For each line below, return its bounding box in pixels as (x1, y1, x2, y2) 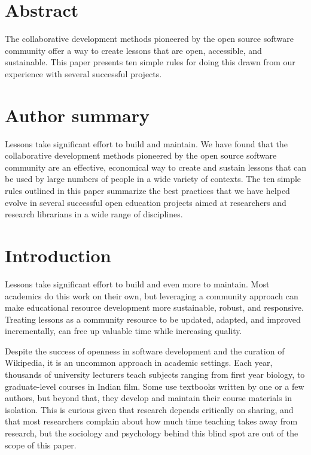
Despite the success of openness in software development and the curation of (5, 344, 285, 357)
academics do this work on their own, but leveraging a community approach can (5, 289, 298, 302)
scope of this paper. (5, 438, 77, 451)
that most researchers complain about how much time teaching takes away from (5, 415, 298, 427)
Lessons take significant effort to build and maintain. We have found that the (5, 137, 288, 150)
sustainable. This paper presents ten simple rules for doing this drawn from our (5, 56, 295, 68)
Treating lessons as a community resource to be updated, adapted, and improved (5, 313, 301, 325)
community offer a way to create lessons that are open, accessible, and (5, 44, 262, 56)
